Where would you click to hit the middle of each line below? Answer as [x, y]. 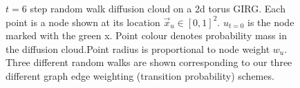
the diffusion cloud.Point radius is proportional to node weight [138, 48]
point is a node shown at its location [83, 22]
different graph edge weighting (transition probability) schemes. [140, 75]
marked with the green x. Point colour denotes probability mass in [146, 35]
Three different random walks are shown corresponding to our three [149, 62]
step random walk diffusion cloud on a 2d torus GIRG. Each [158, 8]
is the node [271, 22]
